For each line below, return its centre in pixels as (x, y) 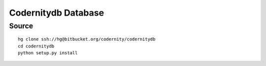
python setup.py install (48, 53)
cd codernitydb (36, 46)
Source (21, 26)
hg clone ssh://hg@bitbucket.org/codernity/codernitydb (87, 39)
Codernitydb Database (57, 13)
